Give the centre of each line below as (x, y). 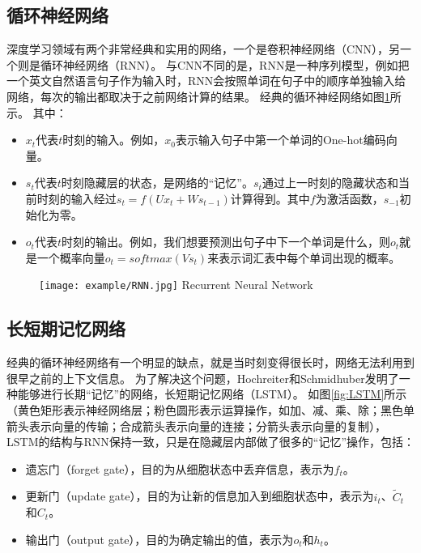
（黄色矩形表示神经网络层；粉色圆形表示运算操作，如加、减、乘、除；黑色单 (210, 409)
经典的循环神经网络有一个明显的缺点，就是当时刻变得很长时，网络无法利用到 (210, 362)
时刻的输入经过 (77, 198)
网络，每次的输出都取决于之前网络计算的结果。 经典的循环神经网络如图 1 (198, 96)
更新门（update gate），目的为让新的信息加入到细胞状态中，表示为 (200, 496)
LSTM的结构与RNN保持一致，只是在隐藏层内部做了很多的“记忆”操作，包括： (210, 442)
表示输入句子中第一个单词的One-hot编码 (281, 140)
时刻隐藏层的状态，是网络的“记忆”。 (157, 183)
